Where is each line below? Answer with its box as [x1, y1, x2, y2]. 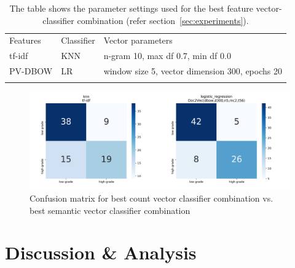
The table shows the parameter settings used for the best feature [9, 2, 253, 14]
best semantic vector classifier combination [29, 203, 191, 216]
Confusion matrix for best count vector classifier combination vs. [29, 192, 273, 205]
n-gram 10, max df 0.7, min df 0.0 [103, 49, 231, 62]
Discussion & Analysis [5, 240, 197, 265]
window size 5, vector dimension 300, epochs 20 [103, 65, 282, 77]
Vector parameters [103, 34, 173, 47]
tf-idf [9, 49, 28, 62]
